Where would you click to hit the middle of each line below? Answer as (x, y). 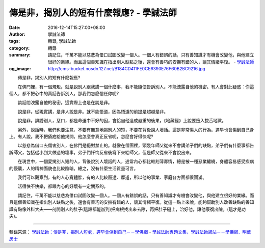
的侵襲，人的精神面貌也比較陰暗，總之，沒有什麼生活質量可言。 (74, 168)
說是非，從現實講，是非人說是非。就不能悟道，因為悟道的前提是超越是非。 (93, 111)
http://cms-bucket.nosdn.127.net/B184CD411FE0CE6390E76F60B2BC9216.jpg (127, 68)
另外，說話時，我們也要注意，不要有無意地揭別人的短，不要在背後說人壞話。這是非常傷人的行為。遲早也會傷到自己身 (136, 130)
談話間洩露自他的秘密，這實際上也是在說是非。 (65, 103)
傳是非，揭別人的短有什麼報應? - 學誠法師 (93, 13)
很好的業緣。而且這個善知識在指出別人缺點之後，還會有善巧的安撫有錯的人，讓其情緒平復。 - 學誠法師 (151, 62)
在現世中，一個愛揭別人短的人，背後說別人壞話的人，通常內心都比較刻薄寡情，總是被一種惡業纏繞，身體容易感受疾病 (136, 162)
